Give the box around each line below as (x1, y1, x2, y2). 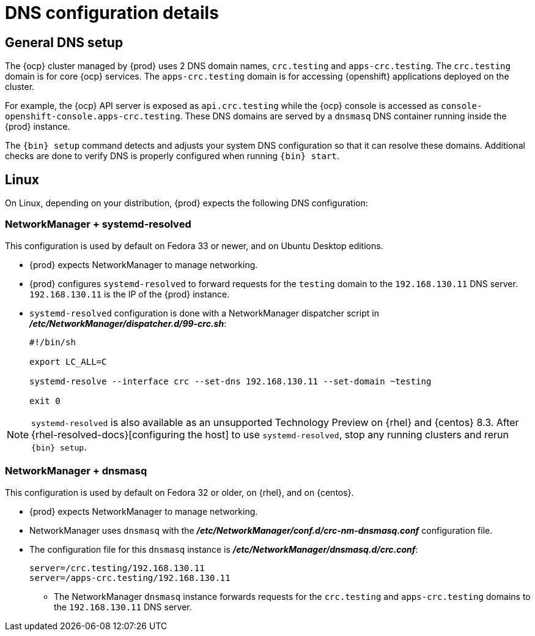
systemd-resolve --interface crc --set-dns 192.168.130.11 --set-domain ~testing (29, 376, 432, 386)
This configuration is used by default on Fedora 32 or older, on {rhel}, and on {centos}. (5, 487, 354, 498)
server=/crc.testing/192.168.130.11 (29, 563, 205, 573)
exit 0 (29, 395, 61, 406)
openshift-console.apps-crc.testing (5, 111, 180, 122)
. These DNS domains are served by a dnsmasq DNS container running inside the (180, 111, 507, 122)
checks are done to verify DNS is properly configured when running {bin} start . (5, 151, 339, 162)
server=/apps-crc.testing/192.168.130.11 (29, 572, 231, 583)
